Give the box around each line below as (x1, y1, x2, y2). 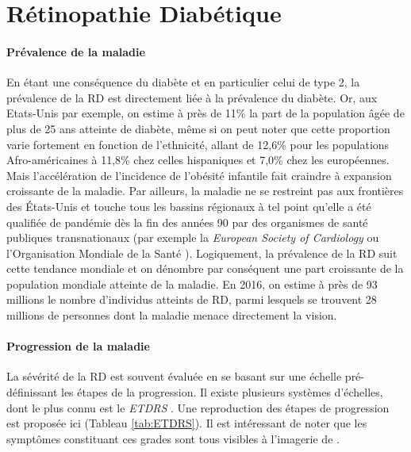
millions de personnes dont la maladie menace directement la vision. (6, 307, 337, 324)
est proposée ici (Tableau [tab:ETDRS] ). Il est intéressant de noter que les (6, 415, 367, 431)
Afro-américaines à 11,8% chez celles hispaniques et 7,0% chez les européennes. (6, 151, 390, 168)
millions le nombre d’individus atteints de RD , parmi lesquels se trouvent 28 (6, 291, 377, 308)
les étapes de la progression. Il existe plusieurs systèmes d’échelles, (60, 384, 383, 400)
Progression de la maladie (6, 338, 150, 354)
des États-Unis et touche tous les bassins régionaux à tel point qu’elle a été (6, 197, 371, 214)
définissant (6, 384, 58, 400)
